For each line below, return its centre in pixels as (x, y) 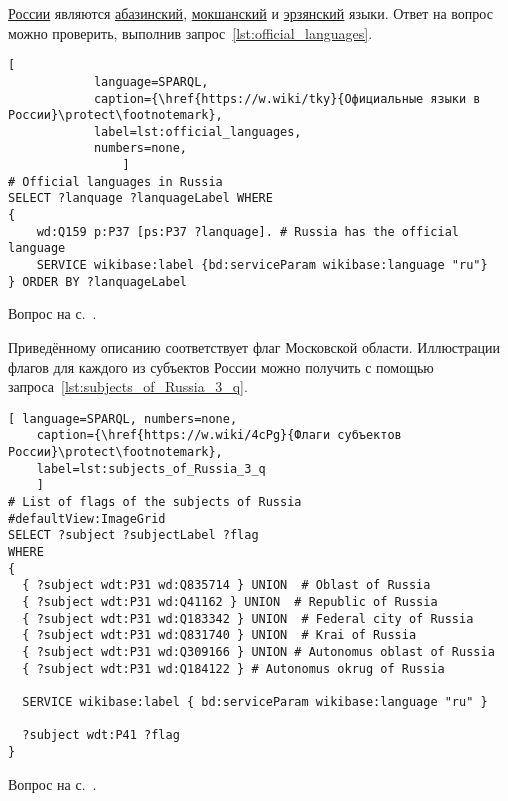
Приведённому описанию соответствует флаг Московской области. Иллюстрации (254, 346)
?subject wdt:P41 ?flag (101, 735)
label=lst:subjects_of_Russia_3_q (151, 468)
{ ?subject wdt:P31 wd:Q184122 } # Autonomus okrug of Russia (233, 668)
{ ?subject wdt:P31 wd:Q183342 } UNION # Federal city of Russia (248, 618)
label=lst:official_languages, (197, 131)
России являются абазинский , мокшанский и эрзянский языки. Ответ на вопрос (250, 13)
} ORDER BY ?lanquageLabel (97, 281)
